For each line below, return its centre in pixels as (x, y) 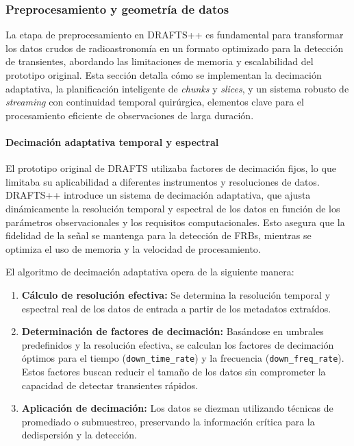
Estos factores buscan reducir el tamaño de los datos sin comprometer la (174, 371)
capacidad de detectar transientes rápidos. (110, 385)
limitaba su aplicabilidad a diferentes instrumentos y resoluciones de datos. (163, 181)
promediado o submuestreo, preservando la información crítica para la (168, 421)
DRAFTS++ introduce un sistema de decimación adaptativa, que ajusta (158, 195)
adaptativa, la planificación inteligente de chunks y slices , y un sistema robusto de (177, 88)
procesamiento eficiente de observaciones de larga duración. (130, 115)
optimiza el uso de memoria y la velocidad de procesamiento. (133, 248)
